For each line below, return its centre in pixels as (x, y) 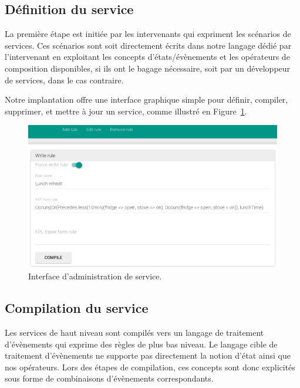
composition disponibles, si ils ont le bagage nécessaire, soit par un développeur (148, 68)
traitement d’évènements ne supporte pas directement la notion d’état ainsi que (148, 355)
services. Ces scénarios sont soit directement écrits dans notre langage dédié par (148, 45)
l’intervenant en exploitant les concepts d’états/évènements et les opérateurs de (147, 57)
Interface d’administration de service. (95, 276)
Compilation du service (77, 308)
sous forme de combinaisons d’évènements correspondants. (109, 378)
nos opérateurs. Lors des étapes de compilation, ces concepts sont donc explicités (150, 367)
